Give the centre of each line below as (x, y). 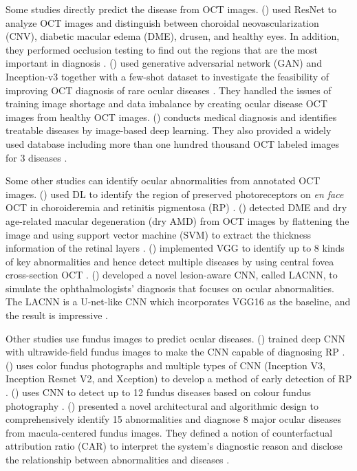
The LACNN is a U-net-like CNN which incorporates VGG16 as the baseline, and (178, 302)
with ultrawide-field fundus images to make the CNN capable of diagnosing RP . (175, 352)
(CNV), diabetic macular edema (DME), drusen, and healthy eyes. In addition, (173, 36)
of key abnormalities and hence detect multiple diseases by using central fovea (170, 261)
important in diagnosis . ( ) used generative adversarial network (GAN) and (164, 63)
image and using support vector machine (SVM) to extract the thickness (159, 234)
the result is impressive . (57, 315)
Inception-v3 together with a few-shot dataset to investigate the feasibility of (167, 76)
